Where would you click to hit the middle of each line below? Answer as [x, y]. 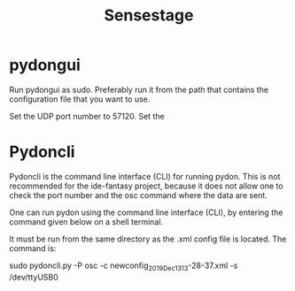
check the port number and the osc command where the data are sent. [138, 195]
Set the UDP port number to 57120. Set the [87, 116]
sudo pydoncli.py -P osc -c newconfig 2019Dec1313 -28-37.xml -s [124, 266]
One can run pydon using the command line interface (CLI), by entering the [146, 212]
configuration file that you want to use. [80, 99]
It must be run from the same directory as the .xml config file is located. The [148, 239]
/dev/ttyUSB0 [34, 277]
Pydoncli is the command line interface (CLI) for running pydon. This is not [145, 176]
